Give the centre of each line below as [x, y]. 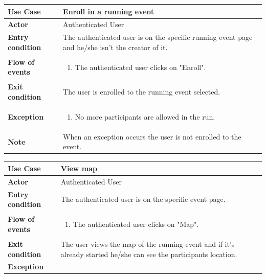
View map [79, 168]
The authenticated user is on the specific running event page [158, 37]
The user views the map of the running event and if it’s [148, 244]
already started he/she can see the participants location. [149, 254]
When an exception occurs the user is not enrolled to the [152, 136]
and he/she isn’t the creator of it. [115, 47]
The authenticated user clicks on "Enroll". [140, 67]
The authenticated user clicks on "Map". [136, 224]
